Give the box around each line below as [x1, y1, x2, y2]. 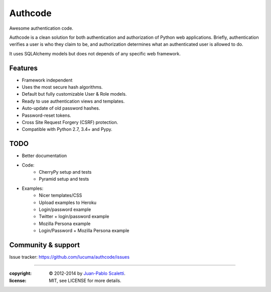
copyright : [9, 270, 32, 276]
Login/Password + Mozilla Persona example [39, 228, 129, 234]
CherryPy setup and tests [39, 169, 92, 175]
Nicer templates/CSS [39, 192, 82, 198]
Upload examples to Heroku [39, 199, 97, 205]
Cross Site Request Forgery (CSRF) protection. [22, 119, 118, 125]
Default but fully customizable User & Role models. [22, 91, 127, 97]
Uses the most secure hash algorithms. [22, 84, 103, 90]
